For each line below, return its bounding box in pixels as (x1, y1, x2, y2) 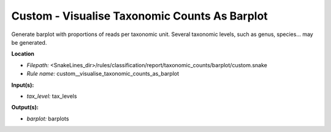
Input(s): (11, 81, 34, 89)
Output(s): (11, 104, 39, 111)
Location (11, 50, 35, 57)
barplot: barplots (26, 115, 69, 122)
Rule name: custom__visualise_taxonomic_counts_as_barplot (26, 70, 179, 78)
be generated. (11, 38, 47, 46)
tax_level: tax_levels (26, 92, 77, 100)
